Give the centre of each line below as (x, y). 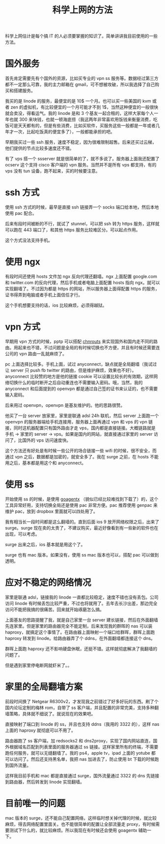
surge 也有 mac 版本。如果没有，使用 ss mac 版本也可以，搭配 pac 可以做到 (82, 554)
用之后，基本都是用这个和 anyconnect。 (46, 463)
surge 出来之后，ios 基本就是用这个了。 (45, 544)
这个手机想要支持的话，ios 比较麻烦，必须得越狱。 (56, 305)
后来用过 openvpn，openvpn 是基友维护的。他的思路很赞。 (65, 405)
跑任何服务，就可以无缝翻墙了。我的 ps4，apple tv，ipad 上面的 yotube (78, 753)
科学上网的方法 (82, 10)
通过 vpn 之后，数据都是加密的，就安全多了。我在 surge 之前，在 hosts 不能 (82, 456)
